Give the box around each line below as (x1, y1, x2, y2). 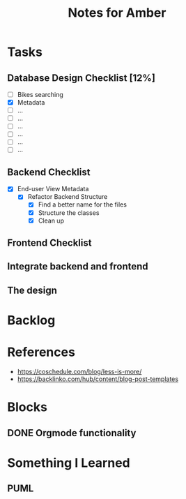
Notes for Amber (68, 5, 166, 21)
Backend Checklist (7, 166, 91, 178)
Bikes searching (17, 91, 64, 98)
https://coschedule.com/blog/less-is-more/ (17, 367, 142, 375)
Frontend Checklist (7, 237, 92, 249)
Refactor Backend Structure (27, 193, 108, 201)
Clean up (38, 216, 65, 225)
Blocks (7, 399, 47, 415)
